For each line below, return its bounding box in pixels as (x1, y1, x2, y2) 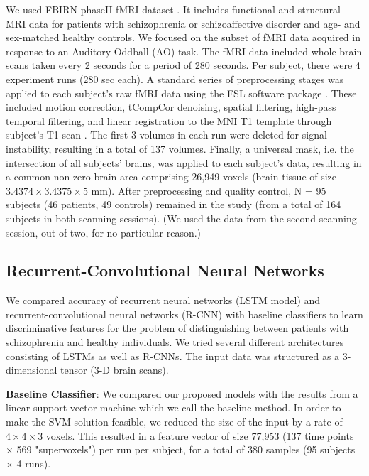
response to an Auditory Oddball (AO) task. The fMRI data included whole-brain (6, 43, 363, 58)
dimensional (6, 362, 57, 377)
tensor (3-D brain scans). (60, 362, 169, 377)
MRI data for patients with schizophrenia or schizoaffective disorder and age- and (6, 16, 360, 31)
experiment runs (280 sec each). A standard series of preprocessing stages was (6, 71, 344, 86)
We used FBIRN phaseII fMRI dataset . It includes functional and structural (6, 2, 341, 16)
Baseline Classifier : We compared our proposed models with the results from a (6, 386, 358, 401)
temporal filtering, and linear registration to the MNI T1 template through (6, 113, 332, 128)
